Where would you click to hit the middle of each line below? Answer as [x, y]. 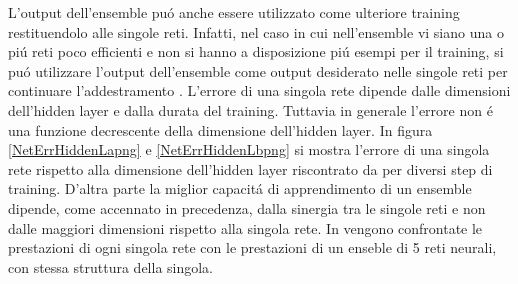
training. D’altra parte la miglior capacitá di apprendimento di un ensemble [240, 188]
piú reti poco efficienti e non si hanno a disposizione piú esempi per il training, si [256, 51]
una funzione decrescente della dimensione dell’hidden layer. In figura [220, 129]
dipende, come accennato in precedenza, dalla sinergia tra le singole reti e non [247, 207]
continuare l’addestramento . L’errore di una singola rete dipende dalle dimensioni [259, 90]
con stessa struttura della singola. [111, 266]
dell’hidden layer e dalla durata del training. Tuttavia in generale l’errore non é [250, 109]
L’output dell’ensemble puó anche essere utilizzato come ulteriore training [234, 12]
